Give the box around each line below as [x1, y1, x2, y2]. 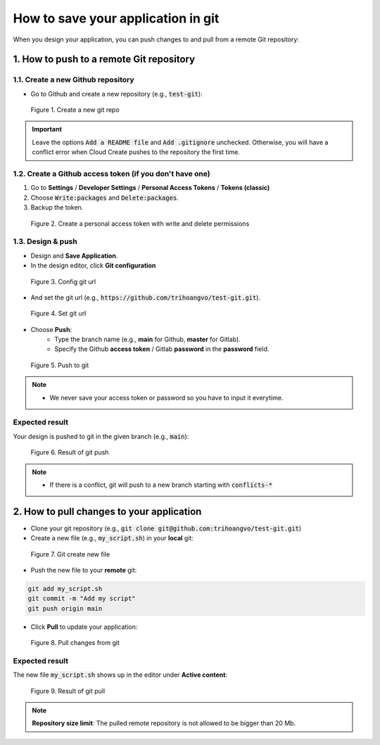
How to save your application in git [13, 11, 220, 26]
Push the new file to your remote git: [30, 566, 137, 575]
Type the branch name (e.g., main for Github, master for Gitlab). [54, 335, 241, 344]
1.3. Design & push [13, 236, 77, 246]
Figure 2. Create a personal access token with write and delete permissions [30, 219, 250, 228]
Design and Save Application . [30, 251, 118, 260]
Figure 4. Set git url [30, 310, 87, 318]
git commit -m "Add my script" [27, 594, 137, 603]
